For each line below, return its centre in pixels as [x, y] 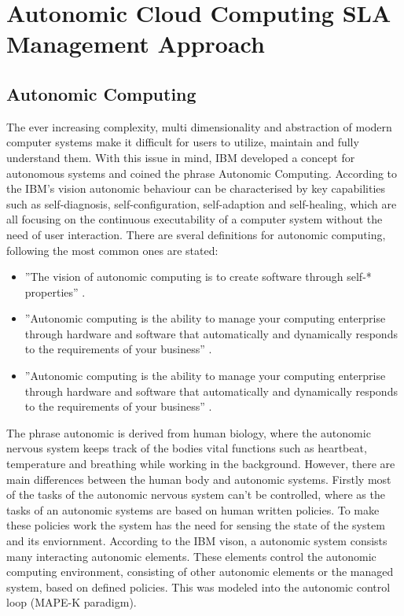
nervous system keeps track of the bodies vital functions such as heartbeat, [187, 448]
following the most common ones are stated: [112, 250]
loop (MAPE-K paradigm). [72, 602]
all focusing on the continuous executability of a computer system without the [195, 219]
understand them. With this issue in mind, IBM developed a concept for [181, 157]
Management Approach [136, 44]
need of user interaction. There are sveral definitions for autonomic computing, [196, 234]
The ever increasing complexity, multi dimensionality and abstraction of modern [199, 126]
